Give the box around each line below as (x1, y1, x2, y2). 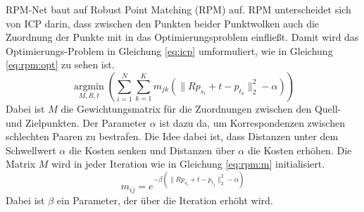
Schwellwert (6, 142, 56, 157)
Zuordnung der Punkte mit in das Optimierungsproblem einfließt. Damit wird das (6, 30, 359, 44)
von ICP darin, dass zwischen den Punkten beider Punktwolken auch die (6, 15, 320, 30)
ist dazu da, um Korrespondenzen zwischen (159, 115, 345, 130)
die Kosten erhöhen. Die (247, 142, 352, 157)
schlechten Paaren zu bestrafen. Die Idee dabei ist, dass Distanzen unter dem (6, 129, 339, 144)
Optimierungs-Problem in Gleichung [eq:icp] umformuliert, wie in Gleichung (6, 43, 333, 58)
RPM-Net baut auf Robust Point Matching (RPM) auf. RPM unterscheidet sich (6, 2, 351, 16)
